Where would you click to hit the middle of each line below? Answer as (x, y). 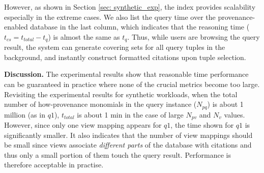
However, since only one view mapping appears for (83, 125)
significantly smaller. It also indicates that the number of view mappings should (128, 135)
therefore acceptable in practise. (54, 165)
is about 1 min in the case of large (130, 114)
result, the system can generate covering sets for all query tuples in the (115, 47)
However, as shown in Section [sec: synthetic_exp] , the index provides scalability (130, 7)
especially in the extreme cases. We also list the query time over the (110, 17)
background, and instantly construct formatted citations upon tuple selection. (125, 57)
